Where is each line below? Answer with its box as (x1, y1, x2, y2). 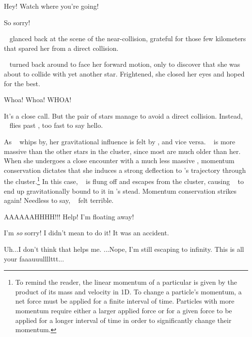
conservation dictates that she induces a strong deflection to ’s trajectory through (4, 165, 246, 175)
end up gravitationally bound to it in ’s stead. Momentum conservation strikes (4, 185, 237, 196)
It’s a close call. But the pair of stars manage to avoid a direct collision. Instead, (4, 110, 243, 121)
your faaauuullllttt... (4, 253, 64, 263)
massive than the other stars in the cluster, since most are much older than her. (4, 146, 241, 156)
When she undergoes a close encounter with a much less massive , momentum (4, 155, 235, 166)
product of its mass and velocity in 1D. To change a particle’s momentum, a (15, 286, 242, 296)
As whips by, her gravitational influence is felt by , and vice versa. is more (4, 136, 236, 146)
